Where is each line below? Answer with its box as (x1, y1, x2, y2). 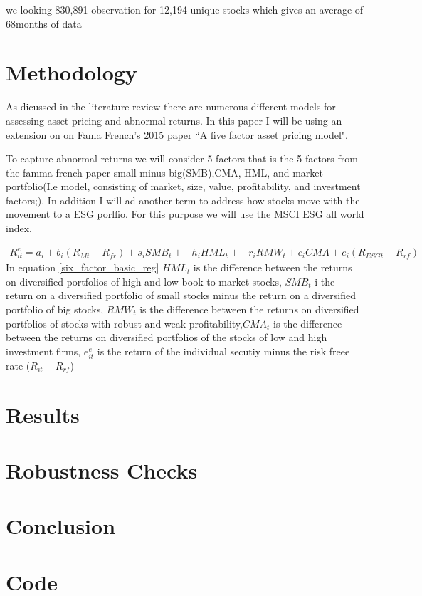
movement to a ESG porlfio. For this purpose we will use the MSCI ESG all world (6, 206, 364, 221)
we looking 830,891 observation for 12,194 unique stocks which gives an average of (6, 2, 364, 16)
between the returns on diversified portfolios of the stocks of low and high (6, 330, 327, 345)
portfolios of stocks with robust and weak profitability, (6, 315, 243, 330)
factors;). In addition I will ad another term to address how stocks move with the (6, 192, 360, 207)
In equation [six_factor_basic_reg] (6, 260, 159, 275)
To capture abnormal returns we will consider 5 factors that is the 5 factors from (6, 151, 358, 166)
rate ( (6, 357, 31, 372)
